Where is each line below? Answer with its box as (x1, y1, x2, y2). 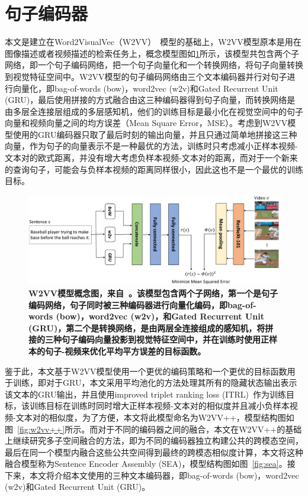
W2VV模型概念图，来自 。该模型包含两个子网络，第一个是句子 (28, 286, 278, 299)
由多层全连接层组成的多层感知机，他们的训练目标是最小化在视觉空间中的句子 (5, 105, 303, 117)
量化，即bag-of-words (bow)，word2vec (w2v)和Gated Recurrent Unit (21, 82, 278, 94)
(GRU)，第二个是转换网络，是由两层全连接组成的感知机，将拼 (28, 321, 274, 334)
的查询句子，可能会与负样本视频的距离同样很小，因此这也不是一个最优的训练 (5, 163, 303, 175)
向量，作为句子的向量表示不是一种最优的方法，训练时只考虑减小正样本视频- (5, 140, 298, 152)
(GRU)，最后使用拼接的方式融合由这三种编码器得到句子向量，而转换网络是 (5, 93, 296, 106)
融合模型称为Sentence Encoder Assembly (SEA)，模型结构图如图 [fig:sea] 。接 (5, 457, 296, 470)
